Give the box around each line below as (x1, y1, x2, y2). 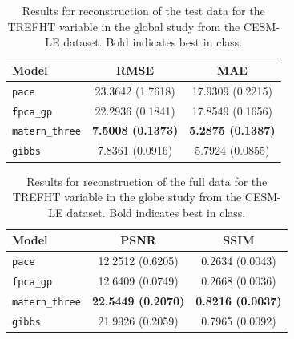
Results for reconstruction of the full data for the (26, 172, 268, 189)
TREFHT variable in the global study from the (7, 18, 240, 34)
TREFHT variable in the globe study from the (12, 188, 242, 205)
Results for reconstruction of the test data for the (22, 2, 265, 18)
